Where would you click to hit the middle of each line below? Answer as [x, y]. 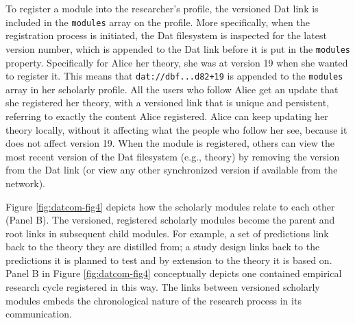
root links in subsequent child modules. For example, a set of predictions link [167, 233]
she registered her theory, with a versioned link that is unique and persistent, [168, 103]
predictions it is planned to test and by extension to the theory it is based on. [169, 260]
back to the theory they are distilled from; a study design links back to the [163, 247]
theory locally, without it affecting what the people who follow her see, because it [176, 129]
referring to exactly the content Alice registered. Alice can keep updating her [167, 116]
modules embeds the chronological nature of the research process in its [154, 300]
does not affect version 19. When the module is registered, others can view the [170, 143]
